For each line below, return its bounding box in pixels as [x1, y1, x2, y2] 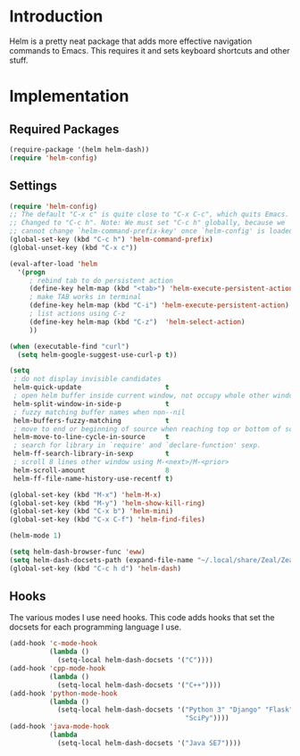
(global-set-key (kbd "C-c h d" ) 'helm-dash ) [9, 564, 181, 573]
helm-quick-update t [12, 383, 170, 392]
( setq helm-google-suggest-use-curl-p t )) [17, 350, 178, 359]
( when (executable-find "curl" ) [9, 342, 129, 351]
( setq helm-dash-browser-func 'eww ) [9, 547, 146, 556]
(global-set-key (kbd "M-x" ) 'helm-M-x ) [9, 490, 162, 499]
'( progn [17, 268, 46, 277]
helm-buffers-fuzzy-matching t [12, 416, 170, 425]
